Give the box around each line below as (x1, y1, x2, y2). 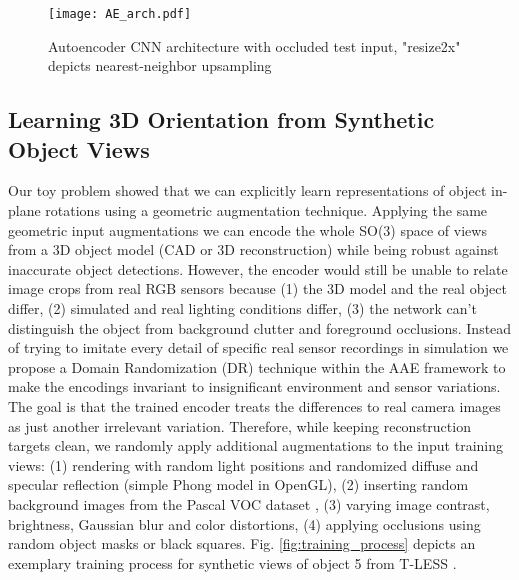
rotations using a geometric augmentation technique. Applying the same (45, 200, 488, 221)
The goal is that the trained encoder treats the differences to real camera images (8, 395, 501, 416)
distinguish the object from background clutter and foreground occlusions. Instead (8, 317, 512, 338)
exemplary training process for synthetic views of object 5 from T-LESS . (8, 552, 457, 573)
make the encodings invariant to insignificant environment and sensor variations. (8, 376, 501, 397)
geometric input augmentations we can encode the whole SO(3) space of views (8, 219, 487, 240)
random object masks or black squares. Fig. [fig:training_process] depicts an (8, 533, 476, 554)
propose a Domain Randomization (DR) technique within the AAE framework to (8, 356, 506, 377)
